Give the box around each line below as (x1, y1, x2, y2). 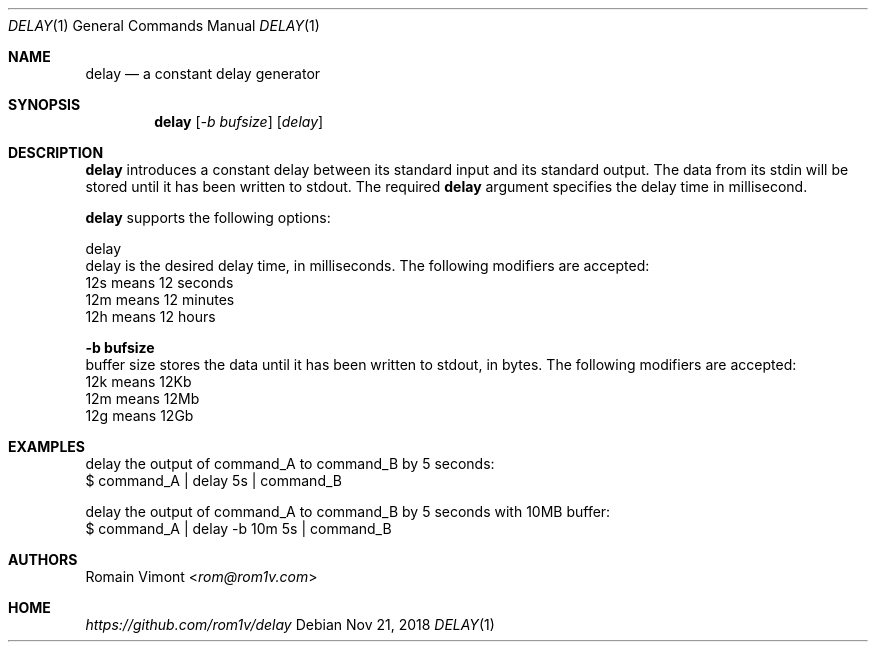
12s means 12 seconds (85, 274, 234, 291)
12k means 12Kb (85, 373, 192, 390)
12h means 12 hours (85, 308, 216, 325)
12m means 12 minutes (85, 291, 235, 308)
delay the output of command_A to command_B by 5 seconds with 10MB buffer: (85, 503, 611, 520)
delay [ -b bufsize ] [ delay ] (154, 113, 324, 130)
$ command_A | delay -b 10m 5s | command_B (85, 520, 392, 537)
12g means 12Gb (85, 407, 194, 424)
